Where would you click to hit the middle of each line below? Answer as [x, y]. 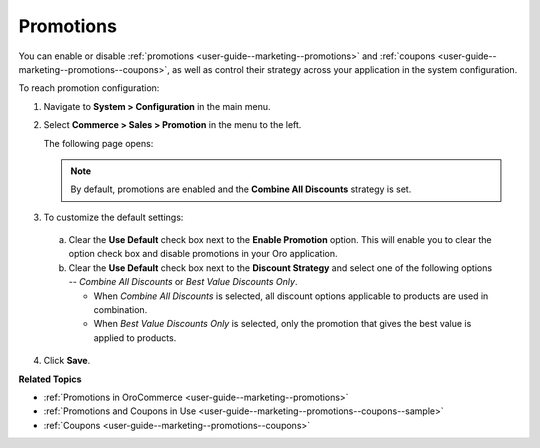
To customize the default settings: [113, 217]
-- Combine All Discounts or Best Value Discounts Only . [183, 282]
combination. [120, 310]
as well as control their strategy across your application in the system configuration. [344, 69]
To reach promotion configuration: [89, 88]
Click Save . [67, 361]
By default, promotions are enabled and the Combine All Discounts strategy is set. [241, 189]
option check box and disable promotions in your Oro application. [203, 254]
